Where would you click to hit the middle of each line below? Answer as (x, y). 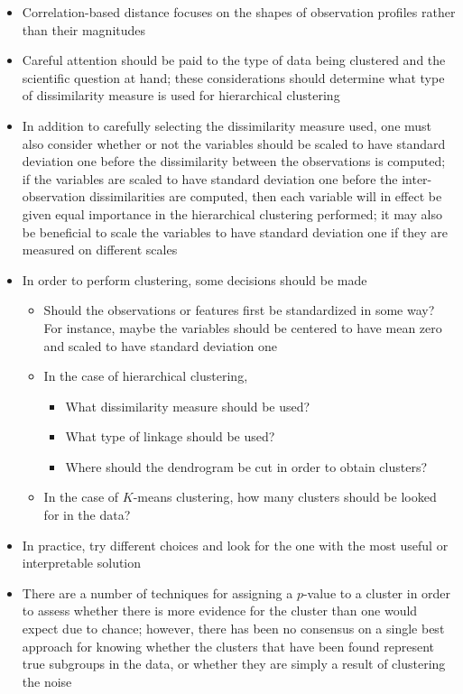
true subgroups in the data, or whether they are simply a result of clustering (234, 664)
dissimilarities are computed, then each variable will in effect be (266, 196)
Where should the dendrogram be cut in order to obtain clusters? (246, 466)
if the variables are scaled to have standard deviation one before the (210, 178)
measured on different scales (100, 250)
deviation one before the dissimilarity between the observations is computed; (234, 161)
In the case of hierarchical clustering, (146, 376)
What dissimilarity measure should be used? (188, 406)
